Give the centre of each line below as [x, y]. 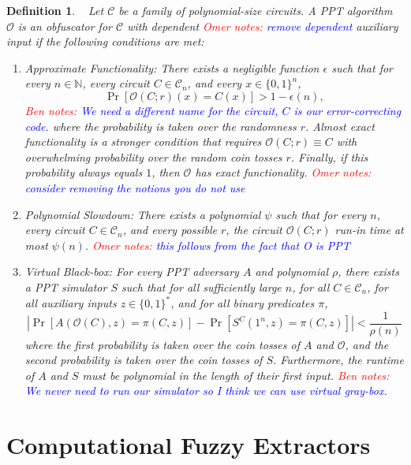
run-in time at [369, 230]
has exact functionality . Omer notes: [283, 172]
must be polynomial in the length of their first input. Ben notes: [236, 375]
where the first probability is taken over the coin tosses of [162, 344]
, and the [367, 344]
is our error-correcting [347, 110]
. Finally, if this [329, 156]
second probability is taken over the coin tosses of [144, 360]
